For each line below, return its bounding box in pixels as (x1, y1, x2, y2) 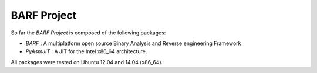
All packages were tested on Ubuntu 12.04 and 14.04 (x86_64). (11, 58, 163, 65)
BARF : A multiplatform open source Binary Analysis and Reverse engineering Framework (25, 40, 241, 47)
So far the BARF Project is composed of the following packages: (11, 29, 166, 36)
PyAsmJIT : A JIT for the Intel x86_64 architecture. (25, 48, 147, 55)
